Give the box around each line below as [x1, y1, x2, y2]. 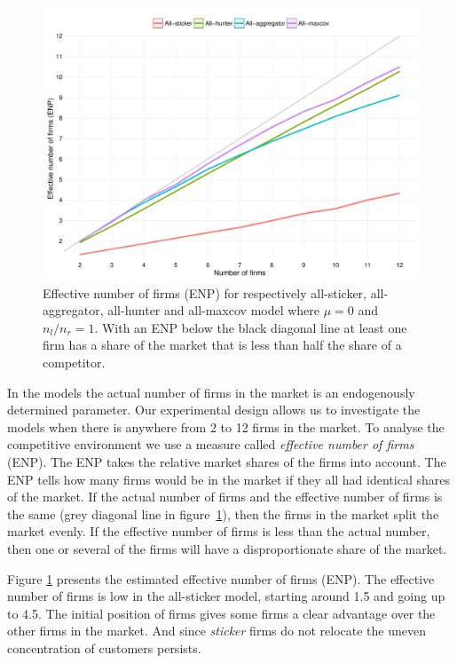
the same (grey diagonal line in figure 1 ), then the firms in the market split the [7, 504, 439, 523]
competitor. [43, 353, 106, 372]
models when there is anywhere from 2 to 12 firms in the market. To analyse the [7, 417, 445, 436]
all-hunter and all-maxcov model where [107, 301, 320, 320]
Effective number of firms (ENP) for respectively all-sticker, [43, 283, 366, 302]
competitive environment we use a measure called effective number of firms [7, 435, 414, 454]
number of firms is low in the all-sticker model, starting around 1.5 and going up [7, 587, 445, 605]
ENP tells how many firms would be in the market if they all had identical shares [7, 470, 450, 488]
